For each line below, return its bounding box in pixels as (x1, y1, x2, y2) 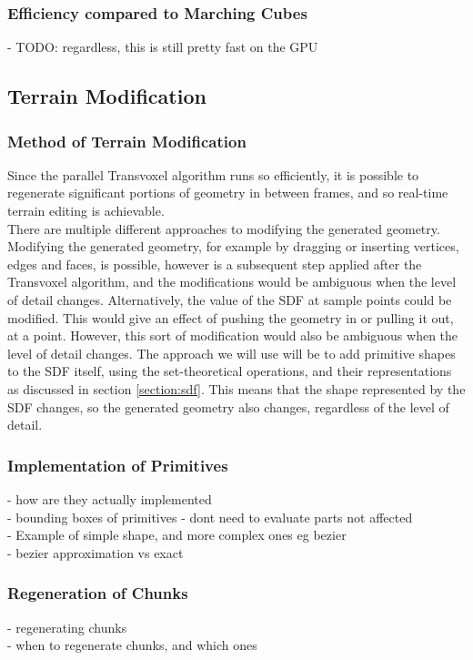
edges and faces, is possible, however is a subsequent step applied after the (7, 254, 422, 273)
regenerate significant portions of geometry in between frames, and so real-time (7, 183, 448, 202)
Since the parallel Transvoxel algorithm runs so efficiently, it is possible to (7, 165, 419, 184)
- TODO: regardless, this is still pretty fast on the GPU (7, 37, 318, 56)
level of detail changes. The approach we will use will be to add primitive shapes (7, 343, 456, 362)
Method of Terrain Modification (7, 129, 247, 152)
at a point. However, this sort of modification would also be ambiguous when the (7, 326, 458, 345)
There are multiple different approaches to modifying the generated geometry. (7, 218, 440, 238)
